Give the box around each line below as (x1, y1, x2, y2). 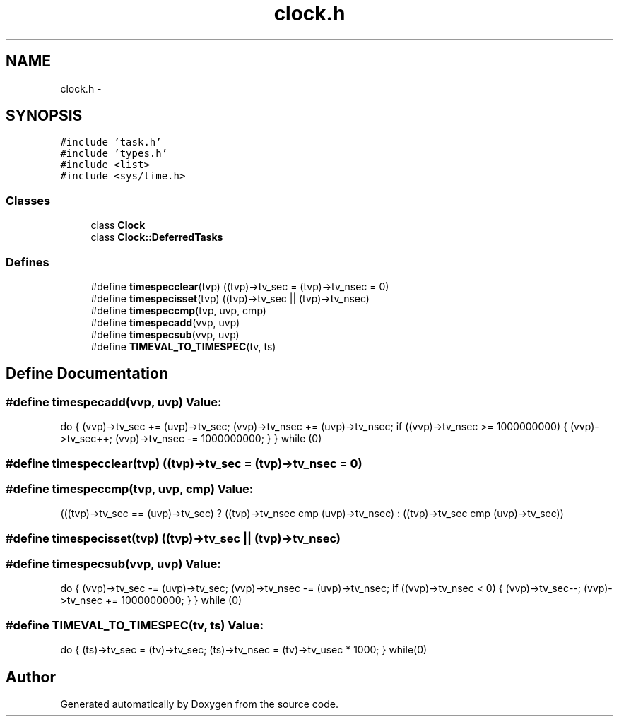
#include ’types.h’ (60, 148, 168, 160)
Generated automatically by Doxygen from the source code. (60, 698, 339, 710)
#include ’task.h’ (60, 136, 162, 148)
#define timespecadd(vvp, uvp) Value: (6, 394, 222, 409)
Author (6, 668, 56, 686)
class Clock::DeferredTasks (90, 231, 223, 244)
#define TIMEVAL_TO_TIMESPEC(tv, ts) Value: (6, 617, 264, 632)
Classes (6, 193, 51, 208)
